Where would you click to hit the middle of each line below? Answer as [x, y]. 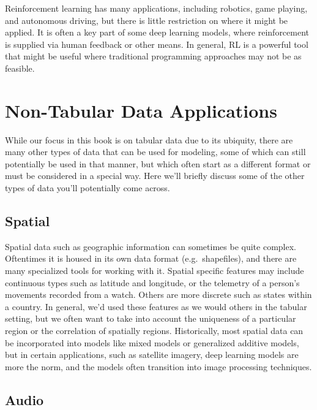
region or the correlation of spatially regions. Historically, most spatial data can [154, 331]
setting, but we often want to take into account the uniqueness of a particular [151, 318]
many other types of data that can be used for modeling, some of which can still [155, 152]
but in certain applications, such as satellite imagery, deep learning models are [152, 355]
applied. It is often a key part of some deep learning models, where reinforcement [157, 32]
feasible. [20, 68]
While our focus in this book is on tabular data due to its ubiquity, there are [149, 139]
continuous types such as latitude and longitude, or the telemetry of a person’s [152, 282]
